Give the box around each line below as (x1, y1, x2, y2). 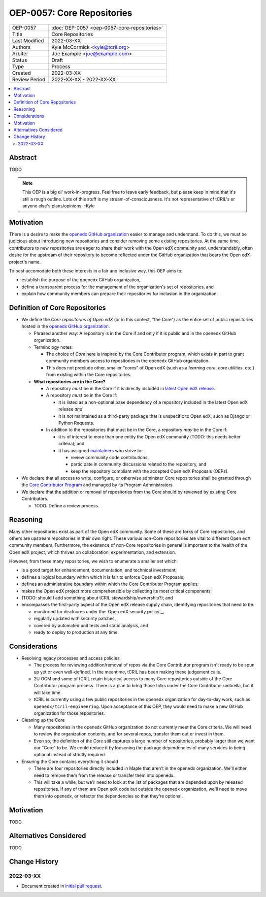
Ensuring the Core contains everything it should (21, 759, 118, 764)
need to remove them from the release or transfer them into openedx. (33, 772, 175, 778)
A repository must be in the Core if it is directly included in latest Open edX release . (46, 385, 215, 391)
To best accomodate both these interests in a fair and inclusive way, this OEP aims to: (9, 268, 183, 273)
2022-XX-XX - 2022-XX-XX (51, 76, 116, 83)
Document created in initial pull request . (21, 883, 102, 889)
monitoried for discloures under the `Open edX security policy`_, (33, 608, 165, 614)
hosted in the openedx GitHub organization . (21, 323, 110, 330)
